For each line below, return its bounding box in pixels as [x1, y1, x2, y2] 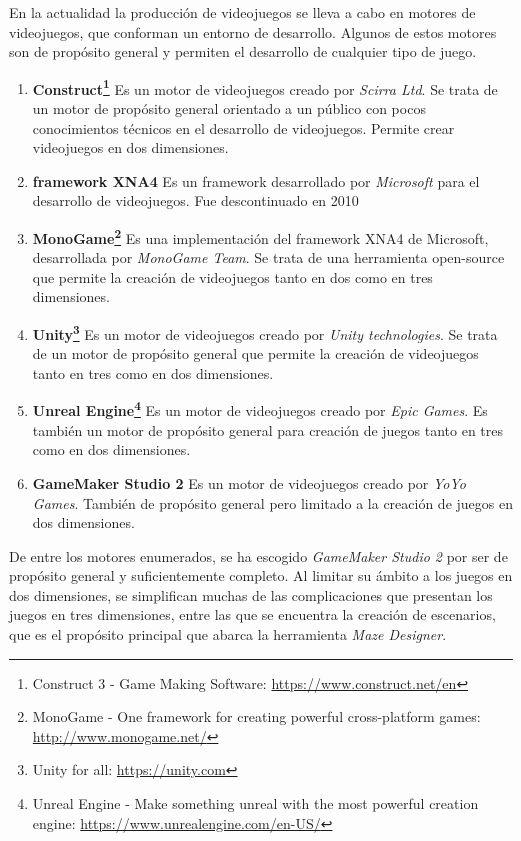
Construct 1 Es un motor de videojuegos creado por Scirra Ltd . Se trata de [32, 75, 498, 99]
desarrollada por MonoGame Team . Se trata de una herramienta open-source [32, 247, 505, 268]
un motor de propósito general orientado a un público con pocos [32, 98, 426, 119]
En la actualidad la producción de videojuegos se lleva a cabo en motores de [9, 2, 476, 22]
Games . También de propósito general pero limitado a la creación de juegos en [32, 492, 513, 513]
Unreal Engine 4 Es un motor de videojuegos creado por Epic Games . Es [32, 397, 488, 421]
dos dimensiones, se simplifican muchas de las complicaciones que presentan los [9, 584, 493, 605]
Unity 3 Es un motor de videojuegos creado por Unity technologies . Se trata [32, 321, 498, 344]
